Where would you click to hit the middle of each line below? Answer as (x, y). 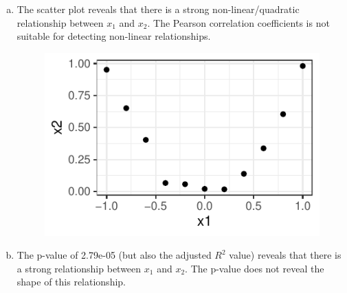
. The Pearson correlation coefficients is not (238, 22)
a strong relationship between (79, 268)
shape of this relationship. (71, 282)
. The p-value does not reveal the (255, 268)
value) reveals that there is (285, 255)
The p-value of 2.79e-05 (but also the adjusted (114, 255)
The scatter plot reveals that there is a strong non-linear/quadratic (158, 9)
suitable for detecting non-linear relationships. (114, 36)
